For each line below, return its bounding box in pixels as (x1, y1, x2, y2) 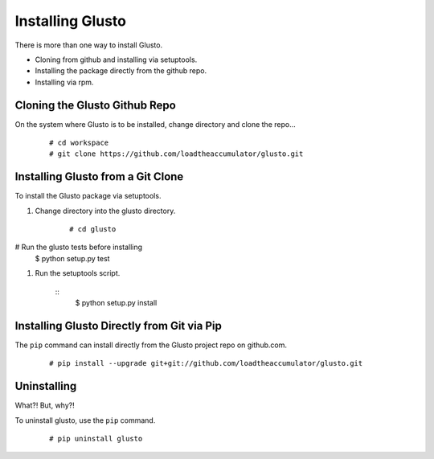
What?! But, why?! (14, 400, 76, 410)
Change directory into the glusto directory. (35, 206, 176, 215)
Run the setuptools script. (35, 268, 121, 278)
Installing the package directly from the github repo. (35, 66, 207, 76)
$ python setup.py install (75, 298, 158, 308)
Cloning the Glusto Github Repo (14, 98, 176, 112)
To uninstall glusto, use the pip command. (14, 415, 156, 425)
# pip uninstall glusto (49, 434, 143, 444)
